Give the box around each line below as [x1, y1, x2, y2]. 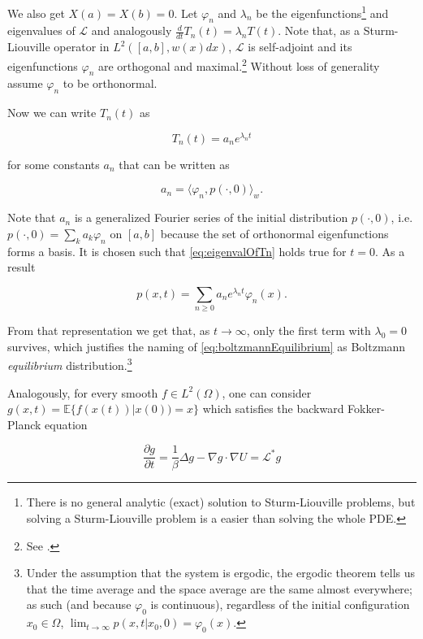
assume [7, 75, 43, 92]
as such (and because [26, 596, 132, 613]
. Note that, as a [278, 22, 360, 39]
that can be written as [119, 155, 230, 172]
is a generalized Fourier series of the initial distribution [74, 209, 348, 226]
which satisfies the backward [202, 400, 344, 417]
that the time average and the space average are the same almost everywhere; [26, 580, 412, 597]
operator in [54, 38, 110, 55]
